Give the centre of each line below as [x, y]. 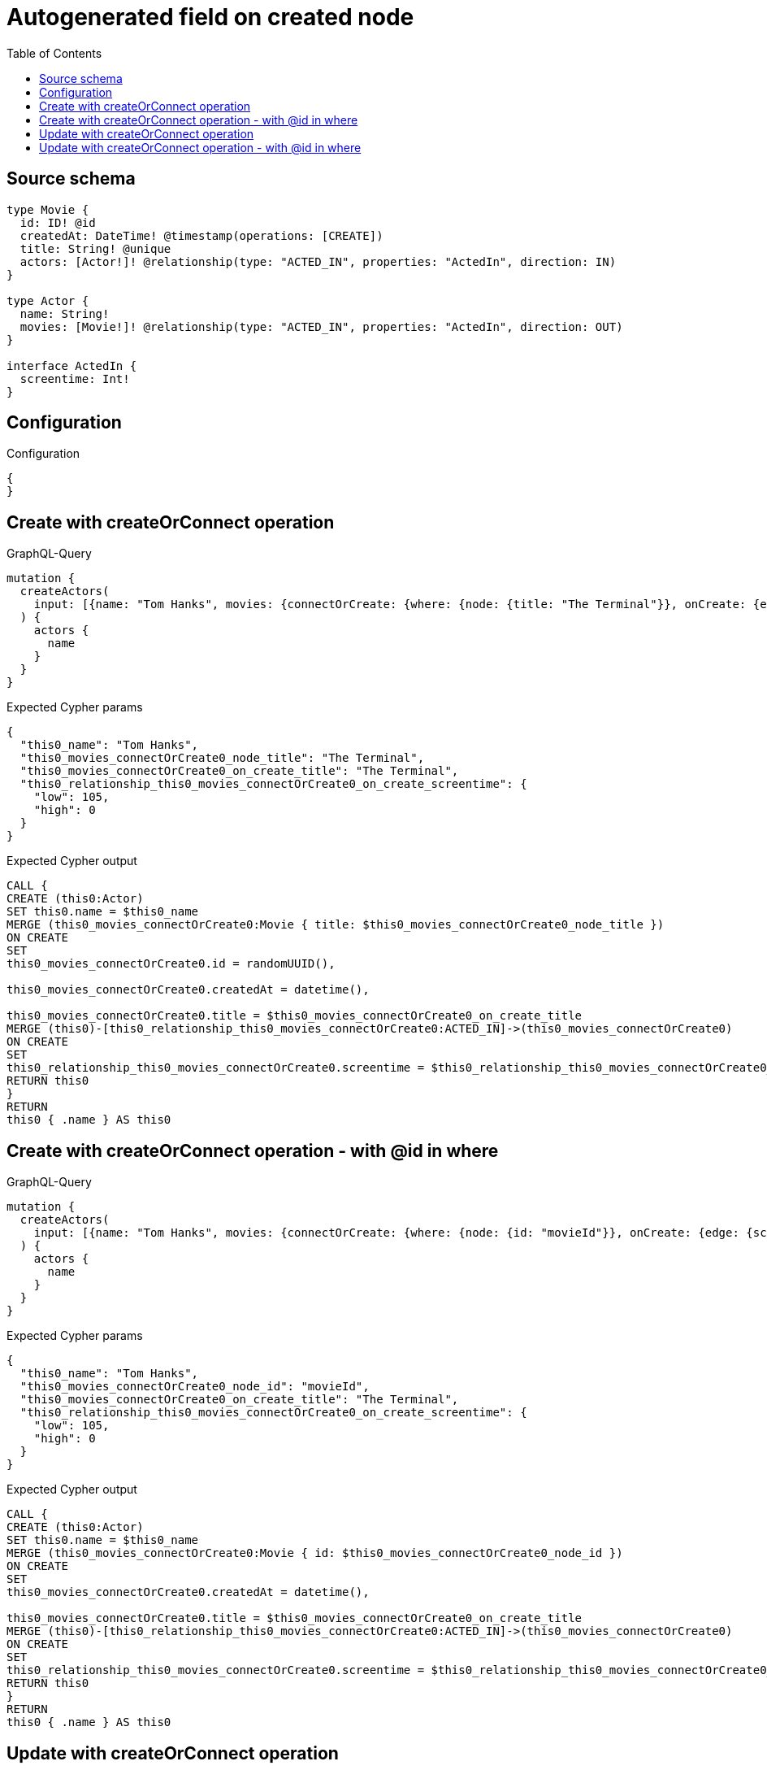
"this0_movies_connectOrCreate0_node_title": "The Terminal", [222, 758]
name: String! [65, 313]
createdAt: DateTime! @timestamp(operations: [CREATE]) [201, 235]
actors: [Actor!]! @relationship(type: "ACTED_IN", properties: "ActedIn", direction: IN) [318, 261]
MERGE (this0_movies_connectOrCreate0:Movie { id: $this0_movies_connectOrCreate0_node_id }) [315, 1553]
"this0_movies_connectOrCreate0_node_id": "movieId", [195, 1387]
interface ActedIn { [72, 365]
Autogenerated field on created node [210, 17]
